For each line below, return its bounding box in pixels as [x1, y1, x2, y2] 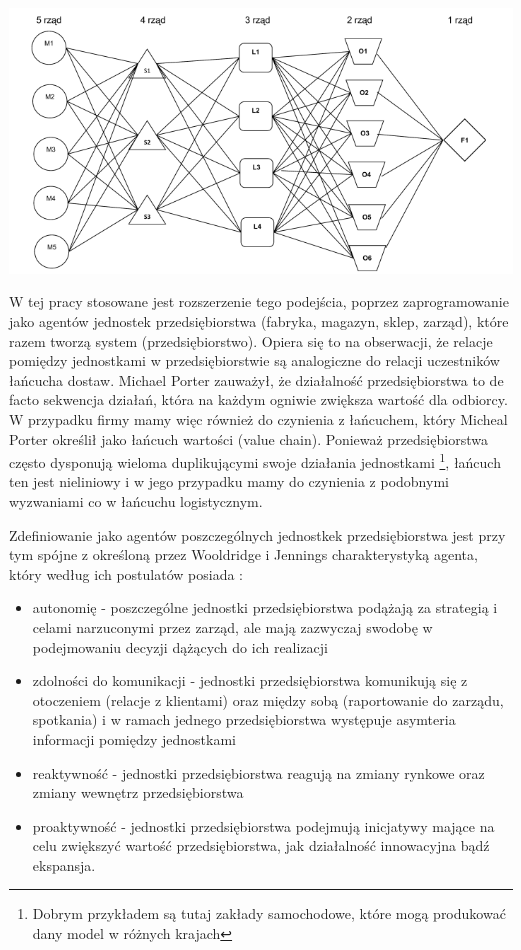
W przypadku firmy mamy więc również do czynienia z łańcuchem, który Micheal [9, 408, 508, 429]
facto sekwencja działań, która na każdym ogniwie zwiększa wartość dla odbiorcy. [9, 389, 508, 410]
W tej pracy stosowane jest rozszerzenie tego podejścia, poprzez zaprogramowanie [9, 291, 509, 312]
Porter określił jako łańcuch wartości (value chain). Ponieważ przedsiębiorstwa [9, 428, 488, 449]
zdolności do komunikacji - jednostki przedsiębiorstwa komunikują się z [32, 670, 468, 691]
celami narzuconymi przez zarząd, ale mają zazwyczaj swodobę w [32, 616, 433, 637]
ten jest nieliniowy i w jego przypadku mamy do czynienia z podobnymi [9, 471, 449, 492]
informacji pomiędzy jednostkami [32, 728, 236, 749]
